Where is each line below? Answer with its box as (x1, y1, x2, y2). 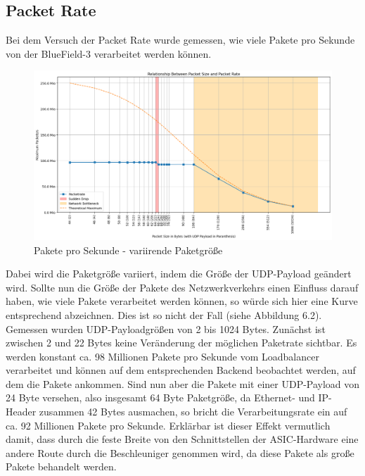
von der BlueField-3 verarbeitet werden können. (6, 46, 212, 61)
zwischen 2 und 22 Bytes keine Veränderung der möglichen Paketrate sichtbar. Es (6, 335, 357, 350)
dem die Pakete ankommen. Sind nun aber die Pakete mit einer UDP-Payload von (6, 376, 360, 391)
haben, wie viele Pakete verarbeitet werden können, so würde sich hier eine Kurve (6, 294, 358, 308)
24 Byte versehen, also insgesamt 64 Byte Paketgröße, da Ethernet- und (6, 390, 315, 405)
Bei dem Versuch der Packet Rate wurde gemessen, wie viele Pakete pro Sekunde (6, 32, 355, 47)
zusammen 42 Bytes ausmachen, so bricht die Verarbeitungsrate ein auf (39, 404, 347, 419)
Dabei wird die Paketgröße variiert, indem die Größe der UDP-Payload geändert (6, 266, 352, 281)
